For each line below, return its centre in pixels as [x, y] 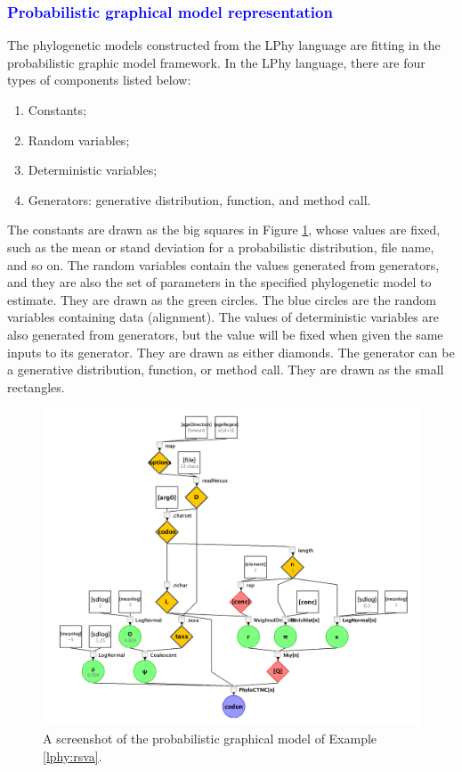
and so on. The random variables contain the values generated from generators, [223, 264]
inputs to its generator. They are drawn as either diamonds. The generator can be [231, 352]
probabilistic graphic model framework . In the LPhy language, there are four [216, 62]
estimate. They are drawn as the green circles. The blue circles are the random [222, 299]
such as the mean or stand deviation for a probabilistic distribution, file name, [221, 246]
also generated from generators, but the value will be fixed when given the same [225, 334]
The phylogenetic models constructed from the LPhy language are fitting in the [224, 45]
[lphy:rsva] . [73, 756]
